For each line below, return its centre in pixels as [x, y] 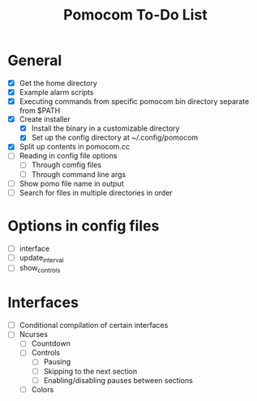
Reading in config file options [68, 156]
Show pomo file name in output [71, 183]
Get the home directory [58, 83]
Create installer [45, 119]
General [35, 60]
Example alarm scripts [56, 92]
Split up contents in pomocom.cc [75, 147]
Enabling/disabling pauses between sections [118, 380]
